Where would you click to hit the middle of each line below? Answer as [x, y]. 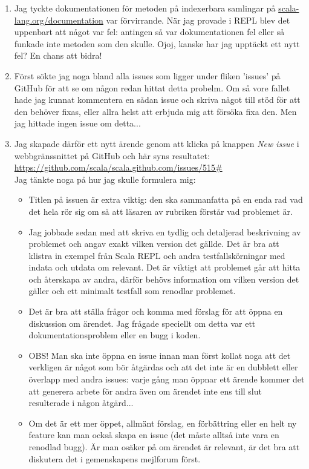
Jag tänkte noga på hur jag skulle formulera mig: [105, 179]
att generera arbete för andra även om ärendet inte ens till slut [145, 391]
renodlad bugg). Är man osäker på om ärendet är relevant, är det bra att [164, 447]
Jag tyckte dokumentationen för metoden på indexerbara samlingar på [145, 8]
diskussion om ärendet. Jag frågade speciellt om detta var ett [142, 323]
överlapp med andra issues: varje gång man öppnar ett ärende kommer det [167, 379]
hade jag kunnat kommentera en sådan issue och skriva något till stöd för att [157, 100]
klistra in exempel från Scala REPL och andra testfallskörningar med [157, 255]
